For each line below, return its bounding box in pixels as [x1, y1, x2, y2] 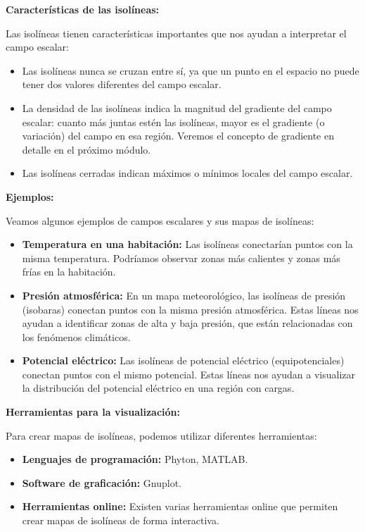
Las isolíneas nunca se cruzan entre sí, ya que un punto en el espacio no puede [22, 63, 359, 78]
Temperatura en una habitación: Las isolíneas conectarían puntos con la [22, 237, 353, 252]
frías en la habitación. [22, 264, 116, 279]
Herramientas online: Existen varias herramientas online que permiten [22, 499, 338, 514]
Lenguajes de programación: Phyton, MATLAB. [22, 452, 248, 466]
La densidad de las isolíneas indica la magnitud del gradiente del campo [22, 100, 332, 115]
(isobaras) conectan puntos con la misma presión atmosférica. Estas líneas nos [22, 302, 359, 316]
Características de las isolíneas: [6, 2, 160, 16]
